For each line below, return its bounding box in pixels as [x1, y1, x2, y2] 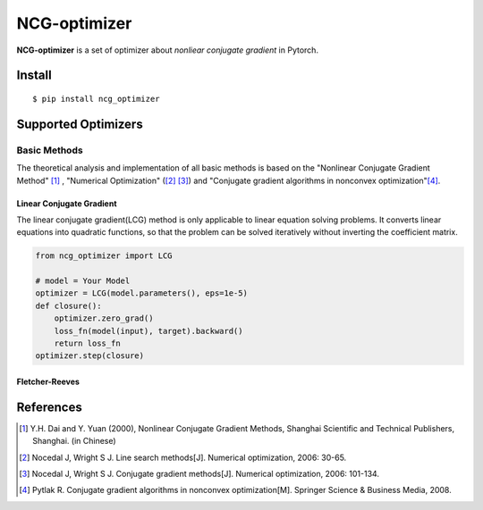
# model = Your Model [35, 276, 131, 286]
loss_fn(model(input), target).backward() [54, 326, 243, 336]
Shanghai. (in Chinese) [32, 436, 116, 447]
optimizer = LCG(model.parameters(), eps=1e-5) [35, 288, 248, 298]
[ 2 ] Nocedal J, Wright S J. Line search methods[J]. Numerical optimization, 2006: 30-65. [19, 452, 347, 463]
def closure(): [35, 300, 102, 311]
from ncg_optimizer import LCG [35, 251, 174, 261]
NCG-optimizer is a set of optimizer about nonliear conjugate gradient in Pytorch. [16, 45, 319, 55]
